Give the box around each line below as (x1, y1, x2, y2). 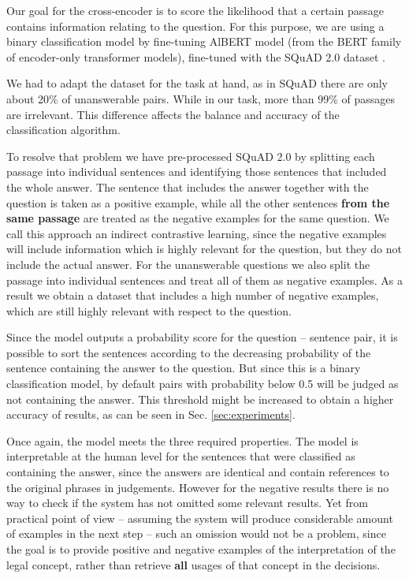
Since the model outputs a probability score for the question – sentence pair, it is (6, 329, 398, 345)
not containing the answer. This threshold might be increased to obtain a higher (6, 390, 394, 407)
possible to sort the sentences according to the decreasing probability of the (6, 344, 371, 360)
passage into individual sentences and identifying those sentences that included (6, 163, 387, 180)
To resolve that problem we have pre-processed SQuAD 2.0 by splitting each (6, 147, 375, 164)
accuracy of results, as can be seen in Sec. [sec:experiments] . (6, 406, 296, 423)
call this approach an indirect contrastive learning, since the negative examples (6, 225, 387, 241)
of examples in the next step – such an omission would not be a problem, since (6, 525, 386, 542)
